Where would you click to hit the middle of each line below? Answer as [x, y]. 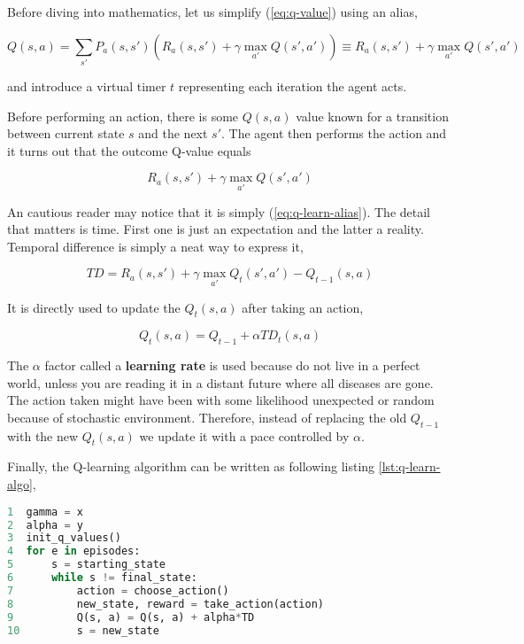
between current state [66, 133]
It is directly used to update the [94, 307]
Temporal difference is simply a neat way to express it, [155, 246]
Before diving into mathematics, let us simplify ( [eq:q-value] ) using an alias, [212, 12]
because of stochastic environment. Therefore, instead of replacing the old [207, 417]
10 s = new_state [83, 630]
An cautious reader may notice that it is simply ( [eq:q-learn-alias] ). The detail [219, 211]
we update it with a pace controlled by [244, 435]
